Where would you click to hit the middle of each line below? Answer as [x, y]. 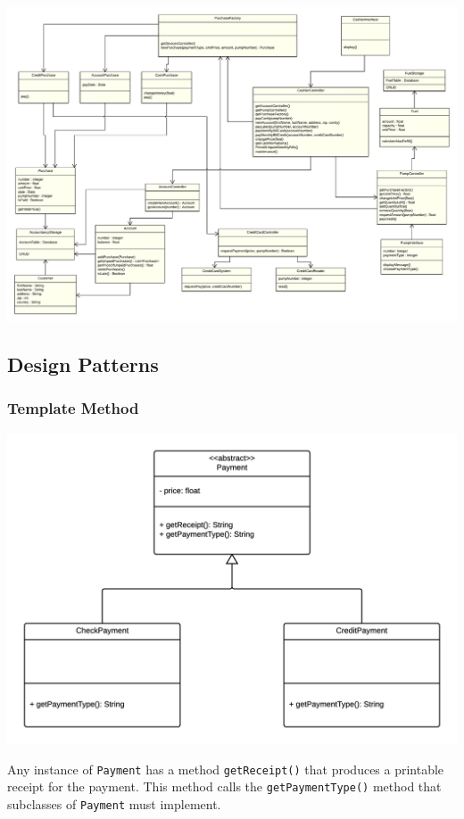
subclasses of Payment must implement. [114, 803]
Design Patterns [83, 364]
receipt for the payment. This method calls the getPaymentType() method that [224, 786]
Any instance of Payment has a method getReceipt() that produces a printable [226, 769]
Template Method [73, 408]
